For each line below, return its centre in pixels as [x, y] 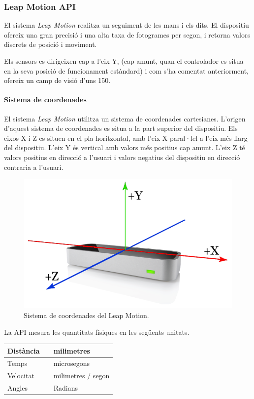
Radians [65, 388]
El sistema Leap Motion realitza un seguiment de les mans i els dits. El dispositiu [127, 25]
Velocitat [21, 376]
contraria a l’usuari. [34, 167]
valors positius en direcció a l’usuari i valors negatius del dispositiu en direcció [122, 157]
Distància [24, 350]
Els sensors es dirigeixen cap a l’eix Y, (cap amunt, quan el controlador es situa [124, 61]
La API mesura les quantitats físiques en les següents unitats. [97, 332]
